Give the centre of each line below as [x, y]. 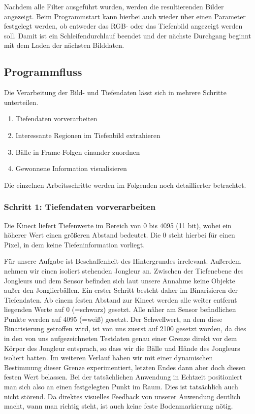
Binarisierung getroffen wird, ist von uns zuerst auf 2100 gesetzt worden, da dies [125, 328]
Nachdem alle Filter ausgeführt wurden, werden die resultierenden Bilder [114, 6]
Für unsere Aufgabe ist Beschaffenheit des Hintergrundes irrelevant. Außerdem [123, 261]
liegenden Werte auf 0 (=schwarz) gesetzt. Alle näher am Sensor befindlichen [120, 309]
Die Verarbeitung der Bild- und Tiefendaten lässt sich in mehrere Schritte [115, 92]
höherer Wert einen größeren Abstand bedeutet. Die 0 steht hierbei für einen [120, 235]
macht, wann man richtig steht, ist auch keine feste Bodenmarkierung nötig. [119, 406]
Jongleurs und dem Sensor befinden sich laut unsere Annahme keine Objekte [120, 280]
